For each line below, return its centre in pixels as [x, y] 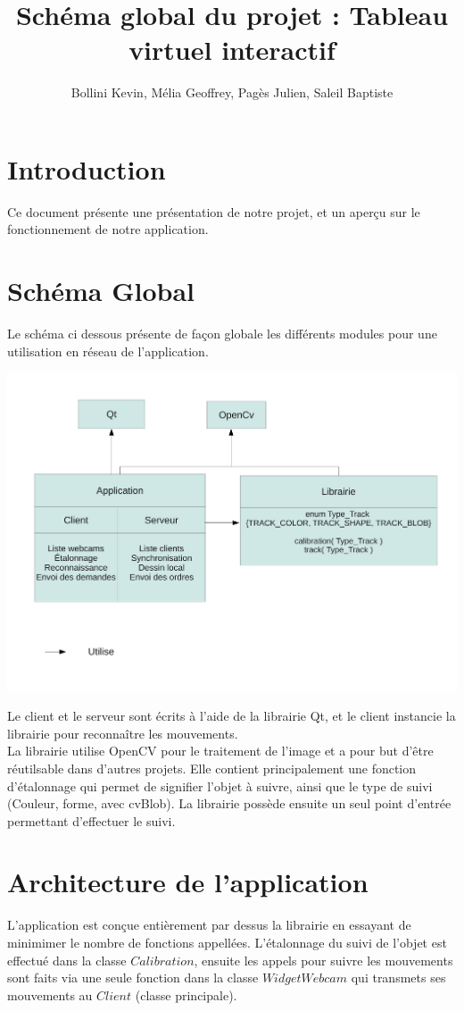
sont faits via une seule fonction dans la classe [133, 978]
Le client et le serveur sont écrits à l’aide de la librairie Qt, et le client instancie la [232, 716]
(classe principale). [186, 994]
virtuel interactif [232, 50]
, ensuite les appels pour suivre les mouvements [323, 960]
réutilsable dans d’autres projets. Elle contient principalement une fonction [212, 768]
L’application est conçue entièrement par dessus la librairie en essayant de [209, 925]
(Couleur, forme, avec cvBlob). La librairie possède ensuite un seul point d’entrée [229, 803]
